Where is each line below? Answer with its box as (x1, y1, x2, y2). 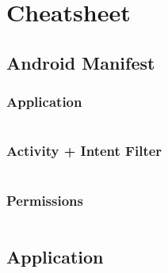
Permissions (6, 190, 83, 210)
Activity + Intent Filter (6, 141, 162, 161)
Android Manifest (6, 50, 155, 74)
